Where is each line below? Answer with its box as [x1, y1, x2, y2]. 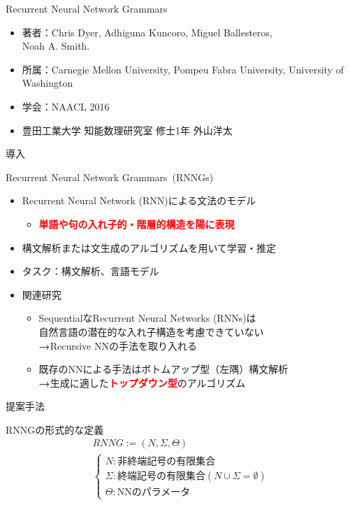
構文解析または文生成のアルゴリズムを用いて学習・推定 [22, 240, 276, 255]
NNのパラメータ [117, 487, 191, 497]
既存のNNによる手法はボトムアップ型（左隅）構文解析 [38, 362, 289, 376]
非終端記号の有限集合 [117, 456, 216, 467]
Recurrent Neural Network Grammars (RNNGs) [6, 169, 214, 184]
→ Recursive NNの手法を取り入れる [38, 338, 197, 353]
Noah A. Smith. [22, 38, 90, 53]
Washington [22, 76, 73, 90]
